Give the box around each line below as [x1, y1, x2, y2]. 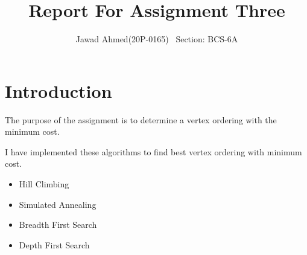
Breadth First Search [19, 218, 97, 231]
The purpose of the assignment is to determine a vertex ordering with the [5, 113, 277, 126]
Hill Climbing [19, 178, 69, 190]
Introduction [5, 78, 112, 103]
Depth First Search [19, 238, 90, 251]
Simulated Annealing [19, 198, 97, 210]
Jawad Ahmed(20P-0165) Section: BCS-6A [75, 33, 238, 45]
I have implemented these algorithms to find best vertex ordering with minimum [5, 145, 302, 158]
